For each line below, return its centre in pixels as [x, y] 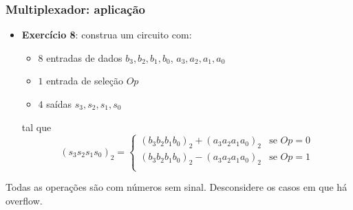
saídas [59, 104]
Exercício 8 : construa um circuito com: [107, 35]
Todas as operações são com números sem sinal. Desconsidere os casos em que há [176, 187]
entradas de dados [84, 57]
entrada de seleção [85, 81]
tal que [36, 127]
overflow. [24, 200]
